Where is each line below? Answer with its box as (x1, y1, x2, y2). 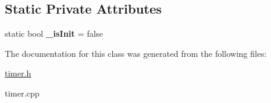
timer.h (5, 67, 31, 79)
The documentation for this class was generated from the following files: (5, 47, 267, 59)
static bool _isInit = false (5, 27, 103, 40)
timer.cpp (5, 86, 40, 99)
